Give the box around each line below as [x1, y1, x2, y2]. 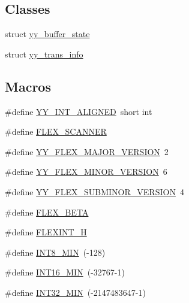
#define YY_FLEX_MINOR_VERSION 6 [5, 165, 167, 178]
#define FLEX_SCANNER [5, 125, 107, 138]
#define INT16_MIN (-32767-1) [5, 266, 125, 278]
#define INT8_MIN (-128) [5, 246, 106, 258]
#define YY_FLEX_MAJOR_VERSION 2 [5, 145, 169, 157]
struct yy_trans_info [5, 47, 83, 60]
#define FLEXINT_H [5, 226, 87, 238]
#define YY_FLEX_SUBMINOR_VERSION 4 [5, 185, 184, 198]
